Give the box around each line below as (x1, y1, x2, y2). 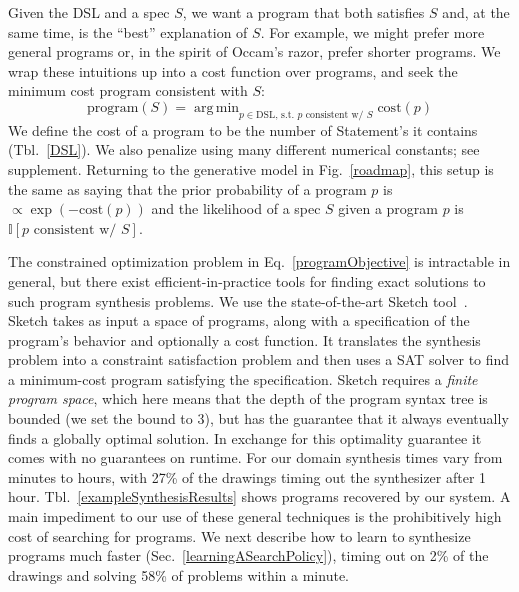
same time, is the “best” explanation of (8, 21, 248, 42)
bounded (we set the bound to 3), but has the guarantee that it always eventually (8, 408, 509, 429)
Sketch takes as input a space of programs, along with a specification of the (8, 310, 470, 331)
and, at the (442, 2, 510, 22)
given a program (338, 198, 438, 219)
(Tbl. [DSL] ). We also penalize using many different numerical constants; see (8, 139, 480, 160)
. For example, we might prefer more (260, 21, 485, 42)
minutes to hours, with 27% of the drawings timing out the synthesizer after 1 (8, 466, 487, 487)
